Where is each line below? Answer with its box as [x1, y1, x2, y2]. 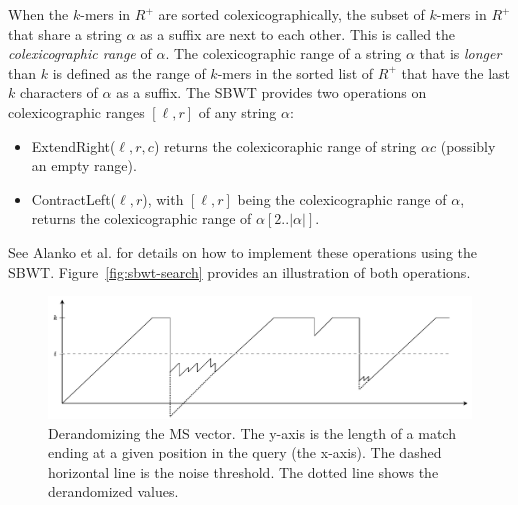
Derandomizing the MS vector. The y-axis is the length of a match [48, 422, 456, 443]
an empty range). [31, 155, 137, 176]
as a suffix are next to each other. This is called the [140, 23, 456, 44]
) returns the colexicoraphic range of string [153, 135, 417, 156]
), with [142, 188, 184, 209]
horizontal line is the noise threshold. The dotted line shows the [48, 461, 439, 482]
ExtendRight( [31, 135, 116, 156]
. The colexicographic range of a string [165, 43, 402, 64]
